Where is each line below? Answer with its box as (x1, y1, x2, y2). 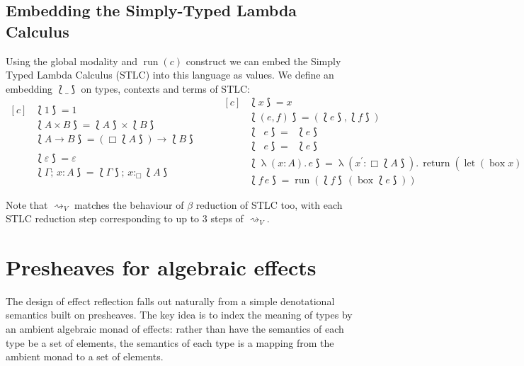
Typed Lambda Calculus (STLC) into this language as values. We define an (6, 67, 334, 82)
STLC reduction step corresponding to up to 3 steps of (6, 211, 244, 226)
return (423, 158, 450, 168)
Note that (6, 197, 48, 212)
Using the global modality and (6, 53, 137, 68)
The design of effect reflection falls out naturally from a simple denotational (6, 293, 335, 308)
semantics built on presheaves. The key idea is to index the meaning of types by (6, 307, 353, 322)
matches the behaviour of (74, 197, 184, 212)
